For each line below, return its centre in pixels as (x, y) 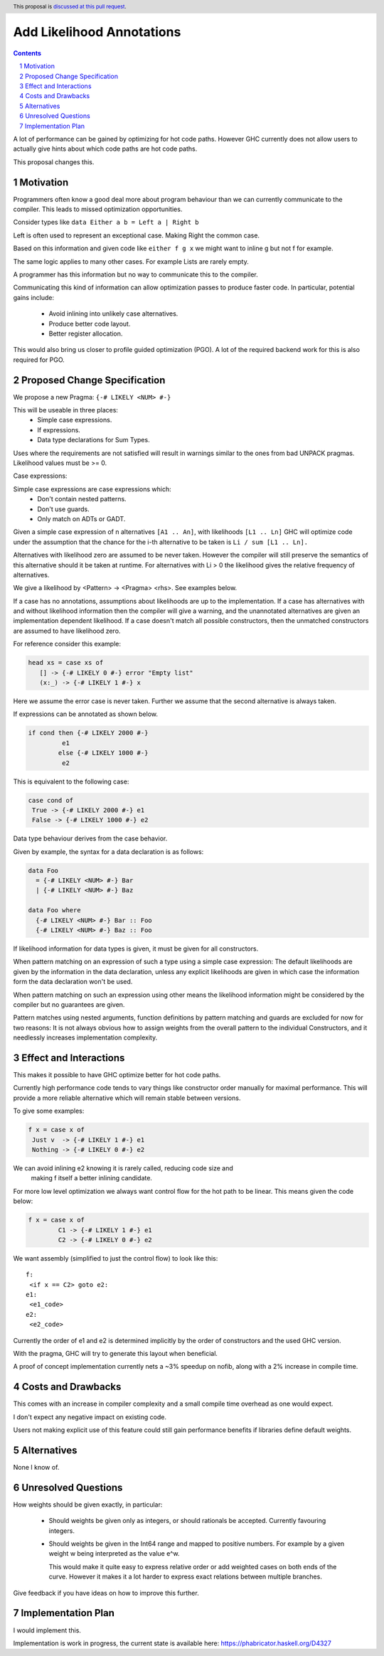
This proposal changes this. (54, 162)
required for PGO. (39, 360)
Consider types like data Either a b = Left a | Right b (106, 222)
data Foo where (54, 910)
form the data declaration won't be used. (73, 982)
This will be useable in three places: (66, 410)
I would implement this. (47, 1630)
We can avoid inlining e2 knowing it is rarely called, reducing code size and (123, 1168)
